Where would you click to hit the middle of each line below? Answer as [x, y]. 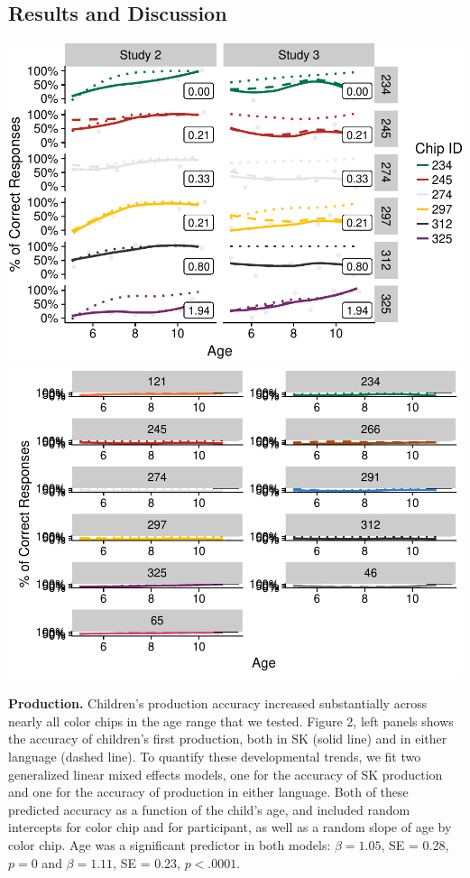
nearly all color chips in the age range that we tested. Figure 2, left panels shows [231, 721]
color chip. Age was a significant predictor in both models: [170, 844]
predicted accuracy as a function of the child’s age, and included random [209, 809]
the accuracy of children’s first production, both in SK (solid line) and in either [228, 739]
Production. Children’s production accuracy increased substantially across [218, 703]
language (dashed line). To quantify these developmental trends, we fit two [215, 756]
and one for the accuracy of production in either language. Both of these [208, 792]
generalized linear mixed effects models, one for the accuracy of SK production [226, 774]
